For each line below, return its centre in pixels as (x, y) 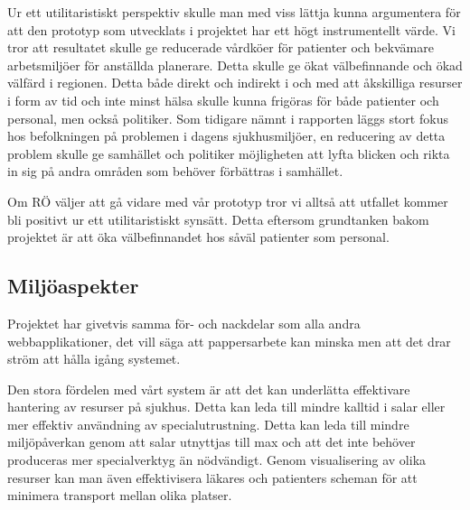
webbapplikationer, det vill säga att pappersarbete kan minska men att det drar (229, 341)
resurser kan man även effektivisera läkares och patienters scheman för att (212, 477)
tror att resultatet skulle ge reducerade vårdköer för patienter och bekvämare (221, 47)
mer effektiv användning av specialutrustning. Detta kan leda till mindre (208, 424)
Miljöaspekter (73, 286)
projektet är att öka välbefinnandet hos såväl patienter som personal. (198, 237)
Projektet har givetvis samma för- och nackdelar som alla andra (184, 323)
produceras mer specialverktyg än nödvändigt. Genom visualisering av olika (217, 460)
